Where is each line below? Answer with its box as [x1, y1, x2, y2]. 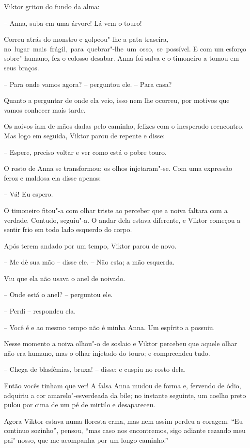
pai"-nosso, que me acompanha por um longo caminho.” [4, 435, 169, 445]
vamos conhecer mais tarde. [4, 104, 86, 115]
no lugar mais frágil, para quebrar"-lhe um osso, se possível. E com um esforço [4, 43, 247, 53]
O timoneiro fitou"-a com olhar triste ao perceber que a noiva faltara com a [4, 205, 228, 215]
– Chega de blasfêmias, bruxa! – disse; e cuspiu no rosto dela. [4, 364, 186, 374]
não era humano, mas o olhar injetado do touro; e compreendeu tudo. [4, 348, 210, 358]
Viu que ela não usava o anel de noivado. [4, 273, 125, 283]
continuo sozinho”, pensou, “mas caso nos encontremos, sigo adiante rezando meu [4, 425, 246, 435]
